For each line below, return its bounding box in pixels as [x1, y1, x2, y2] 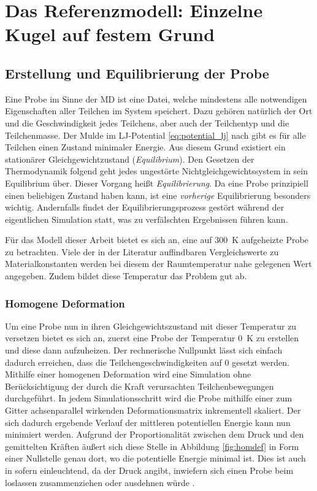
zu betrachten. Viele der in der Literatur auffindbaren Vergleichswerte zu [5, 245, 279, 258]
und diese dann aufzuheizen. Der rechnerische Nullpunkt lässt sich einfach [5, 344, 283, 357]
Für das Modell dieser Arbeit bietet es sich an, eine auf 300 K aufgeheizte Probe [5, 233, 308, 246]
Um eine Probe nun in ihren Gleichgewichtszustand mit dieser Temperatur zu [5, 319, 297, 332]
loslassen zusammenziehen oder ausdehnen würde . [5, 476, 195, 489]
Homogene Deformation [5, 295, 125, 311]
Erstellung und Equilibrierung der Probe [5, 63, 269, 82]
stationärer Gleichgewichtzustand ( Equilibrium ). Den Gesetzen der [5, 152, 254, 165]
